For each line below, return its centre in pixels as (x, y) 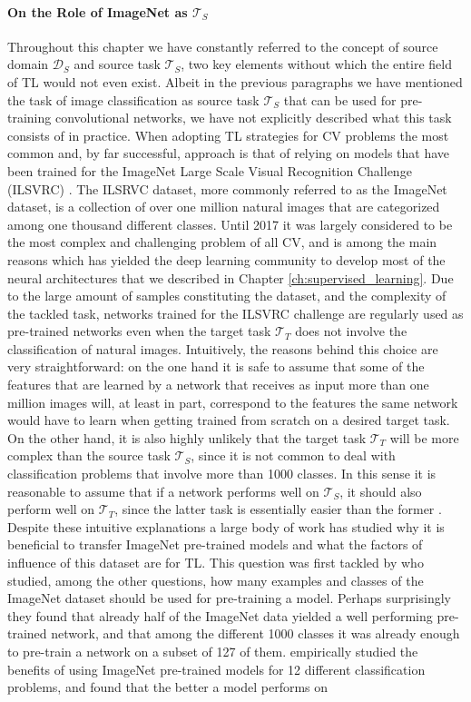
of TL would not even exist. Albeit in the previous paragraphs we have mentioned (235, 81)
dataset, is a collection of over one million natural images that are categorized (224, 207)
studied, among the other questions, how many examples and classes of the (216, 580)
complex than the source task (89, 455)
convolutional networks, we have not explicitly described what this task (253, 118)
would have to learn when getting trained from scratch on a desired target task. (229, 420)
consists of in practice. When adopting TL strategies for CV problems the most (228, 135)
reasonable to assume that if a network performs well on (163, 491)
